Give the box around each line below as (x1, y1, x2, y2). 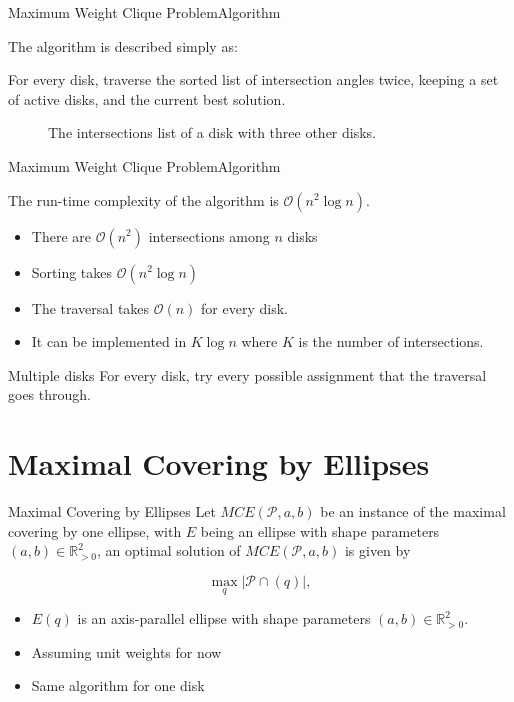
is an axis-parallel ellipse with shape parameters (77, 608, 371, 629)
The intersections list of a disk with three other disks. (48, 122, 377, 143)
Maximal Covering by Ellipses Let (8, 501, 216, 522)
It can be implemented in (31, 331, 187, 352)
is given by (344, 540, 411, 561)
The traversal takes (31, 297, 150, 318)
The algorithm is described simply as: (8, 35, 238, 56)
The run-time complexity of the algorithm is (8, 189, 279, 210)
